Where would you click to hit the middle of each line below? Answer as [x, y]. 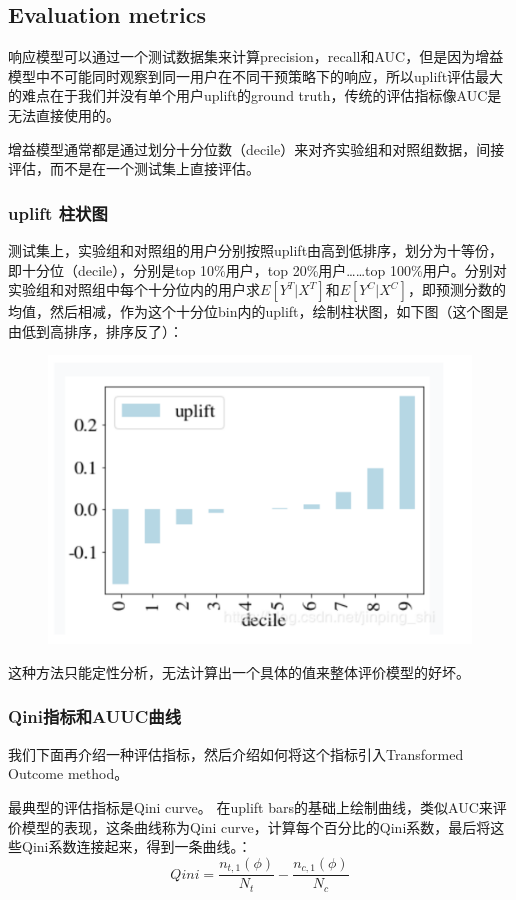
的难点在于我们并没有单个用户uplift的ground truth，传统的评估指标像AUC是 [255, 95]
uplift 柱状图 [58, 212]
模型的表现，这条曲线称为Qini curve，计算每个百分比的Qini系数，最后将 [256, 826]
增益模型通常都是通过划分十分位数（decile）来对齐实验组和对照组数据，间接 [256, 148]
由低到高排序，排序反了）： [95, 330]
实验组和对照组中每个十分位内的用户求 [134, 289]
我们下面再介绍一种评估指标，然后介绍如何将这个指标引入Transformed [236, 753]
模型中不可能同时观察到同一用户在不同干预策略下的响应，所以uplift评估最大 [256, 75]
